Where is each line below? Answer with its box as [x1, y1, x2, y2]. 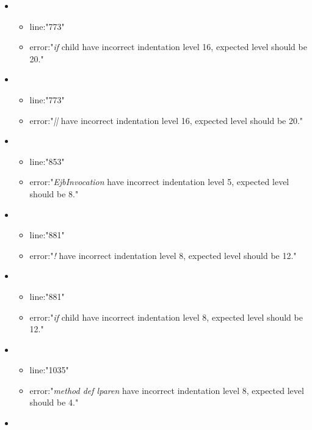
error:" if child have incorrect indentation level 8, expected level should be [29, 310, 303, 323]
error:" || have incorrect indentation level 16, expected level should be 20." [29, 114, 303, 126]
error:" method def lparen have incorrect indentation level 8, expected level [29, 384, 304, 396]
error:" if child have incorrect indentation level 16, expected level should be [29, 40, 307, 53]
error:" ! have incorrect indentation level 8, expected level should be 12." [29, 249, 297, 261]
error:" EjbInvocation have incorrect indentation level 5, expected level [29, 175, 289, 188]
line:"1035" [29, 363, 69, 376]
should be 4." [29, 396, 79, 409]
